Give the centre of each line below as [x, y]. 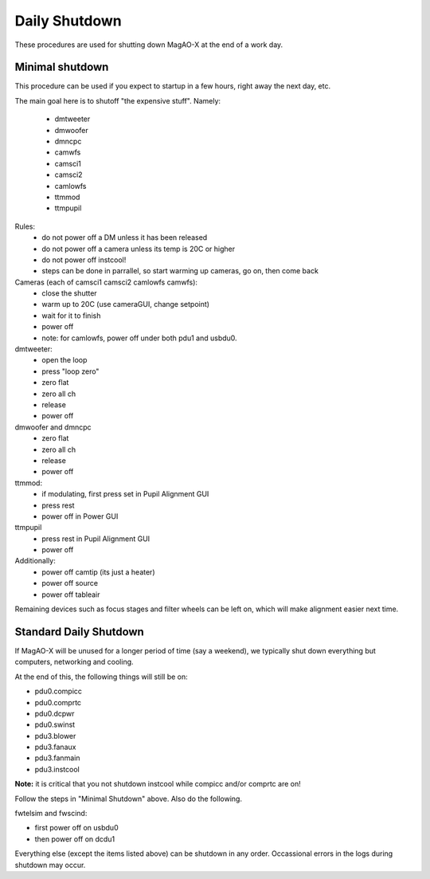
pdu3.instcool [57, 769]
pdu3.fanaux [55, 747]
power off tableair [71, 595]
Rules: [25, 226]
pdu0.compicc [59, 691]
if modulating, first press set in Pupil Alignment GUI [125, 494]
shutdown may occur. [50, 865]
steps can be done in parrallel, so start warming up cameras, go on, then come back [180, 271]
